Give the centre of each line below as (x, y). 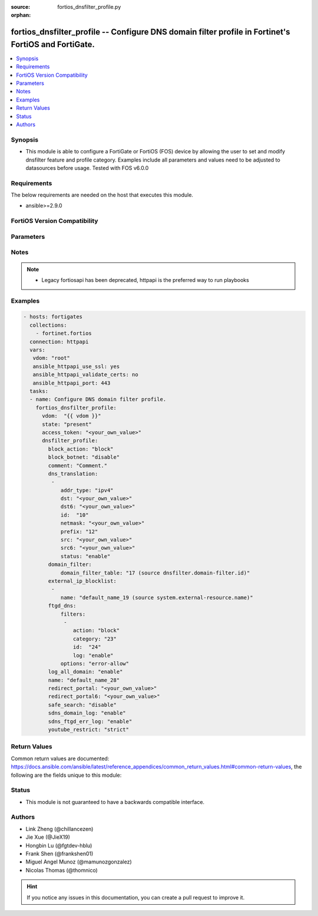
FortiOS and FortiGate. (53, 44)
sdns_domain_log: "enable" (87, 713)
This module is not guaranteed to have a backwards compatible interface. (115, 802)
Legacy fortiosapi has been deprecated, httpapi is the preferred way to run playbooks (145, 280)
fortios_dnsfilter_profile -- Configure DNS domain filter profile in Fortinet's (151, 32)
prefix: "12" (79, 531)
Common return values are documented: (60, 759)
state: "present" (67, 424)
